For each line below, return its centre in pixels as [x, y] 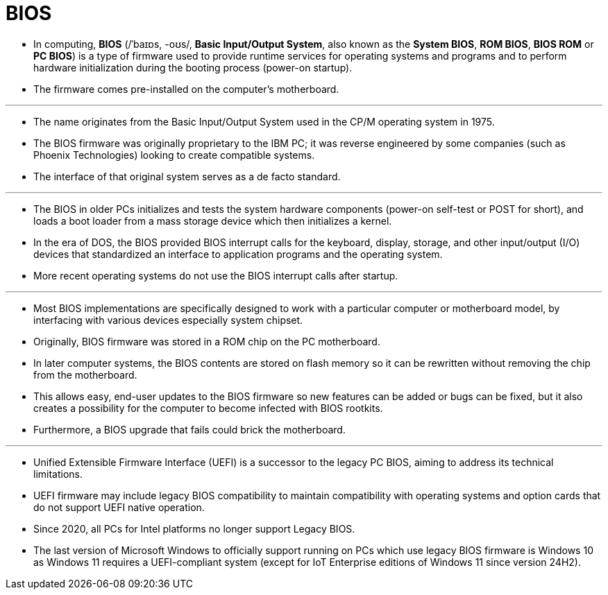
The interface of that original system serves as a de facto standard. [187, 176]
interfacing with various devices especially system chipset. [168, 320]
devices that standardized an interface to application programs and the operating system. [238, 254]
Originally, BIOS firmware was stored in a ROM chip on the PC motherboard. [207, 341]
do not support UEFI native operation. [119, 507]
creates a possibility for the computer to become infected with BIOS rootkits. [208, 408]
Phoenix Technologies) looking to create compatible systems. [174, 155]
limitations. [58, 474]
